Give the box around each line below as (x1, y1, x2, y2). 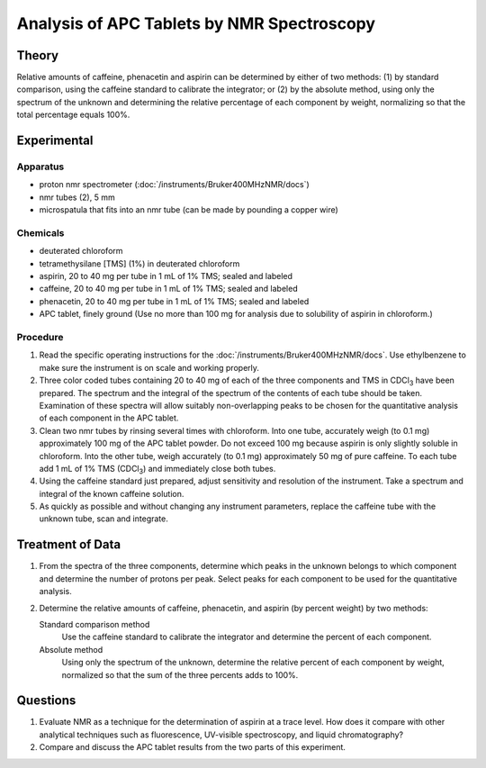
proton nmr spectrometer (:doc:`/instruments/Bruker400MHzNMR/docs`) (39, 179, 310, 190)
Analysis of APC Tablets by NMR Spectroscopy (16, 14, 376, 33)
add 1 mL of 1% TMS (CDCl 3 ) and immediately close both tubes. (39, 463, 276, 476)
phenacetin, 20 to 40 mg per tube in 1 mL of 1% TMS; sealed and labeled (39, 295, 310, 306)
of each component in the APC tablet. (39, 412, 179, 423)
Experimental (16, 133, 94, 149)
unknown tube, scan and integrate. (39, 513, 168, 524)
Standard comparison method (39, 619, 150, 629)
